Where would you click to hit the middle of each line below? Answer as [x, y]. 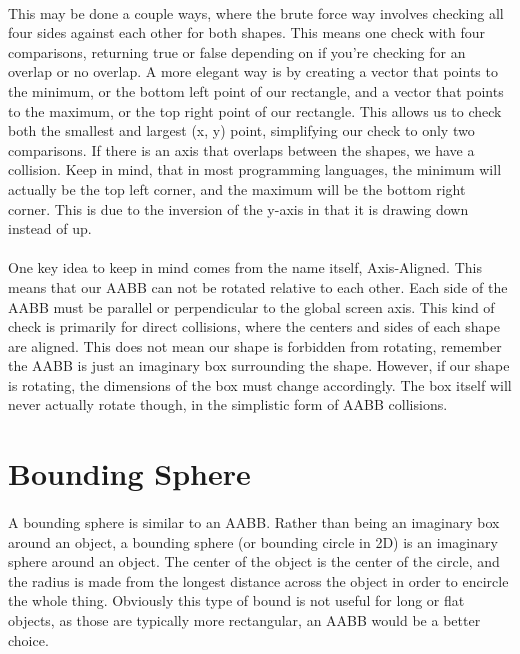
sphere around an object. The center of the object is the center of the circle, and [254, 561]
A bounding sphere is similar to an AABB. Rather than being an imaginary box [254, 522]
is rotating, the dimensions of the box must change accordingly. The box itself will [260, 384]
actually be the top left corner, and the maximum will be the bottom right [237, 188]
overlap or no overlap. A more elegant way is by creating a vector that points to [253, 71]
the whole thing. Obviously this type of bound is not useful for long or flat [236, 600]
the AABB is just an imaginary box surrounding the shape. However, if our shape [259, 365]
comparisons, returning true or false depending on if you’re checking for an [237, 51]
